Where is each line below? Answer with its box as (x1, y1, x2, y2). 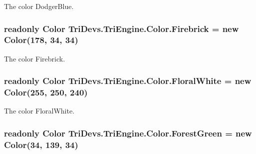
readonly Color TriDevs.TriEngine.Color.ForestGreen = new (4, 126, 252, 139)
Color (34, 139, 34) (4, 138, 78, 150)
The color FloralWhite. (4, 105, 75, 116)
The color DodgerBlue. (4, 1, 74, 11)
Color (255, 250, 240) (4, 86, 88, 98)
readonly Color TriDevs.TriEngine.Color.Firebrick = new (4, 22, 239, 34)
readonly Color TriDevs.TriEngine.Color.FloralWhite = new (4, 74, 252, 87)
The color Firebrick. (4, 53, 65, 63)
